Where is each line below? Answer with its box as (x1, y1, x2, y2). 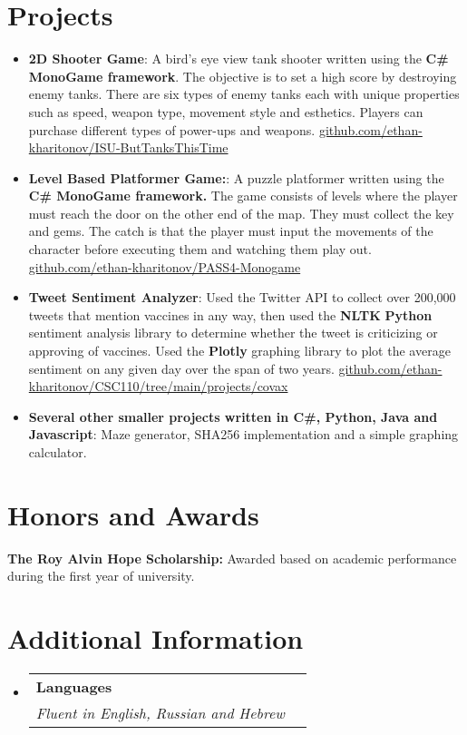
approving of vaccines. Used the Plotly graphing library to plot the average (28, 341, 451, 360)
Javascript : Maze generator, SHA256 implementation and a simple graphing (28, 425, 459, 444)
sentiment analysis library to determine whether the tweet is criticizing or (28, 323, 438, 342)
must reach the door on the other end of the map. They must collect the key (28, 203, 454, 222)
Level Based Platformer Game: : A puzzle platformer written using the (28, 168, 444, 187)
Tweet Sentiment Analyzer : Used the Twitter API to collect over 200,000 (28, 288, 456, 307)
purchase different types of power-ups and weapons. (28, 120, 316, 139)
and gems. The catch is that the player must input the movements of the (28, 221, 433, 240)
